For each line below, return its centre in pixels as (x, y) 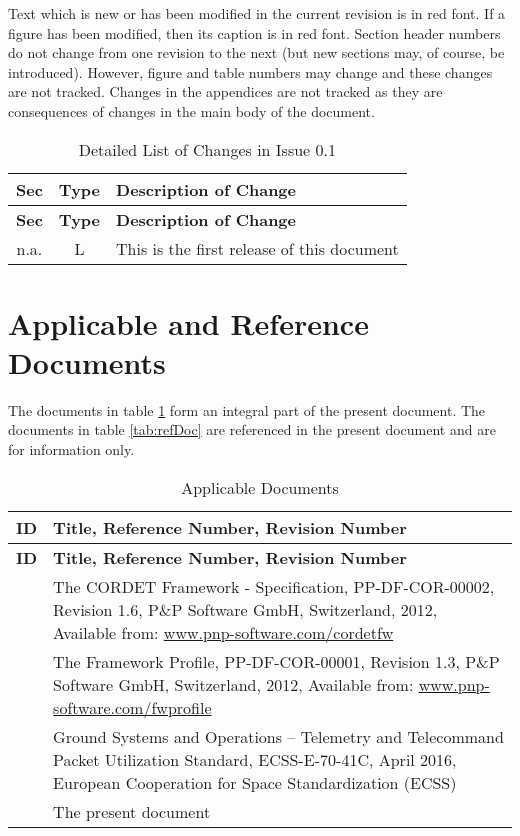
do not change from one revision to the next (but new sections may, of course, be (256, 52)
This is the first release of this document (257, 248)
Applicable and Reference (188, 322)
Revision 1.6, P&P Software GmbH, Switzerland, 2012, (245, 609)
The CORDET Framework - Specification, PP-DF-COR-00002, (274, 586)
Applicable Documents (260, 487)
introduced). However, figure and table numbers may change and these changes (250, 71)
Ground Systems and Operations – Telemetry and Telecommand (278, 736)
